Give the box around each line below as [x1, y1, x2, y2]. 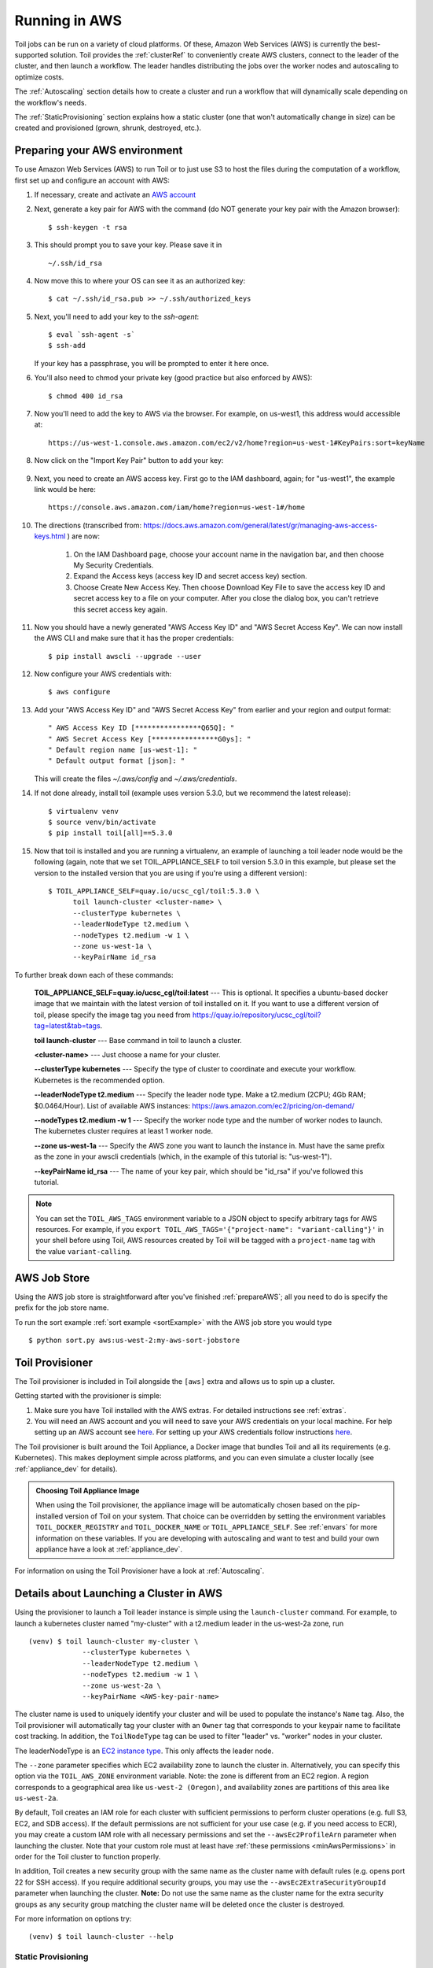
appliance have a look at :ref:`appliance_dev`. [35, 1544, 182, 1554]
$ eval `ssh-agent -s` [48, 331, 136, 339]
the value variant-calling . [35, 1246, 132, 1256]
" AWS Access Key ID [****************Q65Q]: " [48, 723, 235, 732]
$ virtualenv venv [48, 807, 119, 816]
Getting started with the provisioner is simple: [14, 1391, 162, 1400]
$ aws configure [48, 687, 111, 697]
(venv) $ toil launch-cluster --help [28, 1933, 174, 1941]
